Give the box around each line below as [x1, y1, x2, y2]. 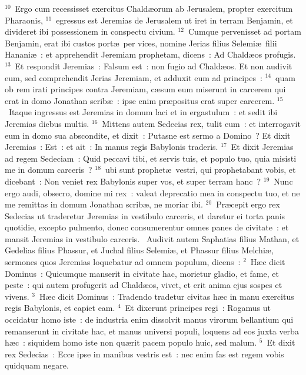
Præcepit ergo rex [216, 198, 280, 210]
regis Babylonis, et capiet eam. [5, 302, 115, 314]
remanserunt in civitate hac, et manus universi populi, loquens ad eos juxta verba [5, 324, 299, 337]
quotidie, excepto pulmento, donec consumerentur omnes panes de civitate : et [5, 221, 289, 233]
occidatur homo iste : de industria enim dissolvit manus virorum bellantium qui [5, 313, 294, 326]
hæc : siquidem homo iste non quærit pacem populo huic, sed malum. [5, 336, 257, 349]
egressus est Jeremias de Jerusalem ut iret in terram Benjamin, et [56, 14, 293, 26]
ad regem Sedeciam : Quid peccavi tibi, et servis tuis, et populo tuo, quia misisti [5, 152, 297, 164]
